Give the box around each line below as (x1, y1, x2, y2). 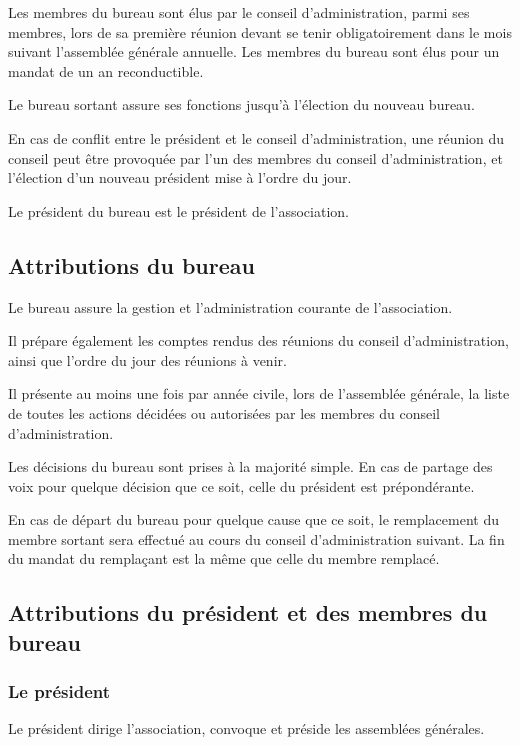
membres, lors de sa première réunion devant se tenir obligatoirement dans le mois (8, 21, 512, 42)
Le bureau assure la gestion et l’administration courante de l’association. (8, 296, 453, 317)
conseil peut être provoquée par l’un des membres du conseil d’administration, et (8, 147, 503, 168)
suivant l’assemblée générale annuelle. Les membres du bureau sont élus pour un (8, 41, 500, 62)
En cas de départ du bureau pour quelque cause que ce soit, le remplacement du (8, 509, 499, 530)
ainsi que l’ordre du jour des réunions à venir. (8, 349, 287, 370)
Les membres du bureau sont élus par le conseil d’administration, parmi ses (8, 2, 470, 22)
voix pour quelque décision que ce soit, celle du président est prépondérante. (8, 475, 475, 496)
